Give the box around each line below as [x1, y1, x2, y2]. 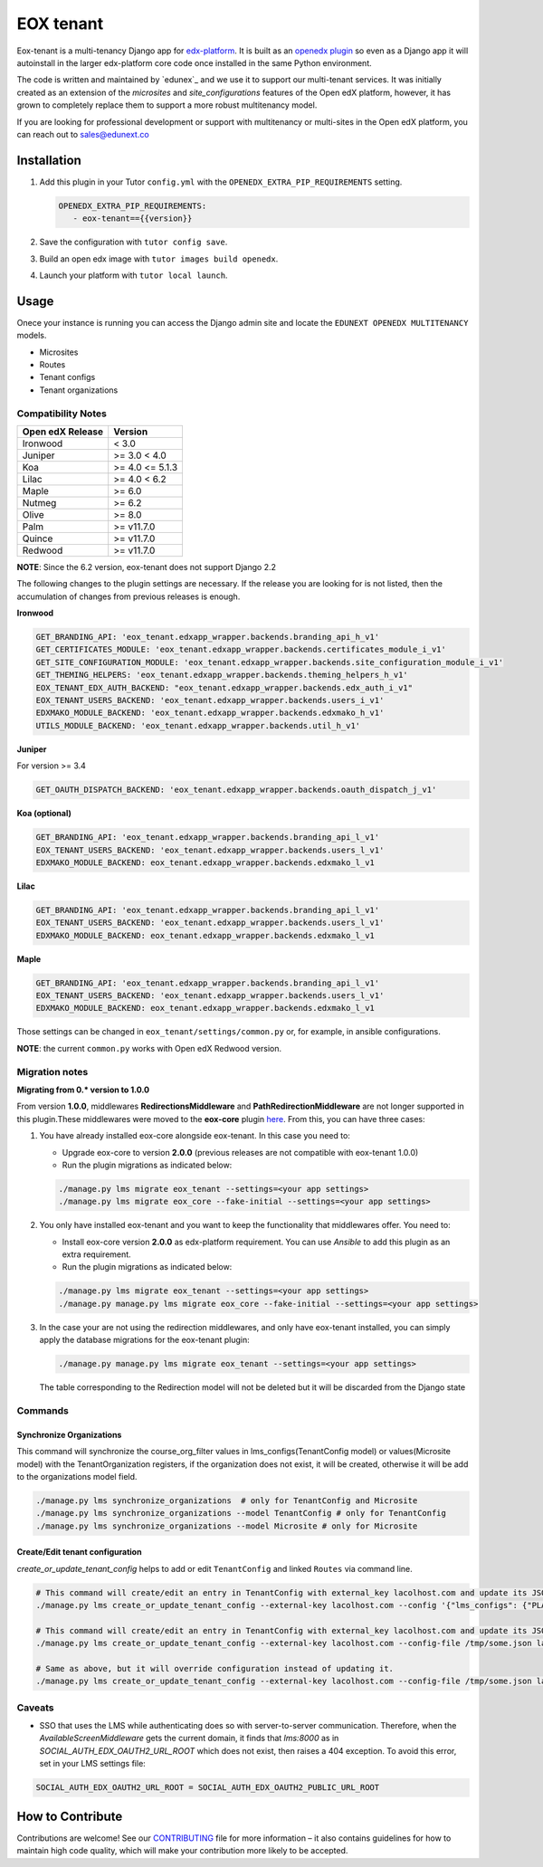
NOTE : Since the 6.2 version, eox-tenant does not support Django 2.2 [16, 561, 276, 572]
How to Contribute [16, 1808, 123, 1824]
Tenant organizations [39, 385, 119, 395]
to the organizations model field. [16, 1471, 138, 1481]
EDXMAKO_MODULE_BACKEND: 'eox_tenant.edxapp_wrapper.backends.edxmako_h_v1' [35, 708, 385, 719]
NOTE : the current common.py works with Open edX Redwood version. [16, 1043, 282, 1053]
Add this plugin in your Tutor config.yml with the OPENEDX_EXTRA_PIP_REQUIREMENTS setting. [39, 176, 403, 187]
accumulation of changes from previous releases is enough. [16, 591, 241, 602]
